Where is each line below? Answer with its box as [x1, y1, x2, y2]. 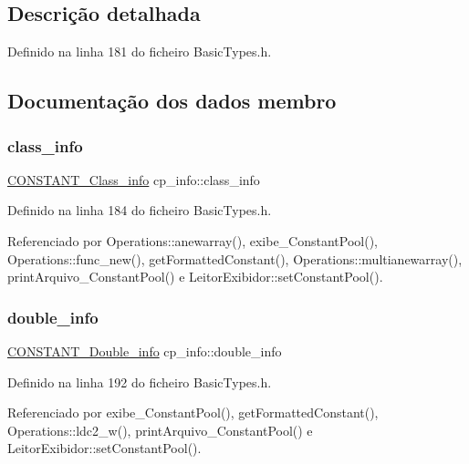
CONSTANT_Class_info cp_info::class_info [7, 170, 260, 189]
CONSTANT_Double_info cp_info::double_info [7, 341, 282, 360]
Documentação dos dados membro [7, 87, 337, 115]
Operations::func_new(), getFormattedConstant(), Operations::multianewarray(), [7, 249, 463, 268]
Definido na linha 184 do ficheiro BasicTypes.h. [7, 201, 272, 220]
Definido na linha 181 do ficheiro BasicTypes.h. [7, 42, 272, 61]
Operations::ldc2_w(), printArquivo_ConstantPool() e [7, 420, 313, 439]
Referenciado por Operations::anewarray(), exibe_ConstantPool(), [7, 231, 379, 250]
